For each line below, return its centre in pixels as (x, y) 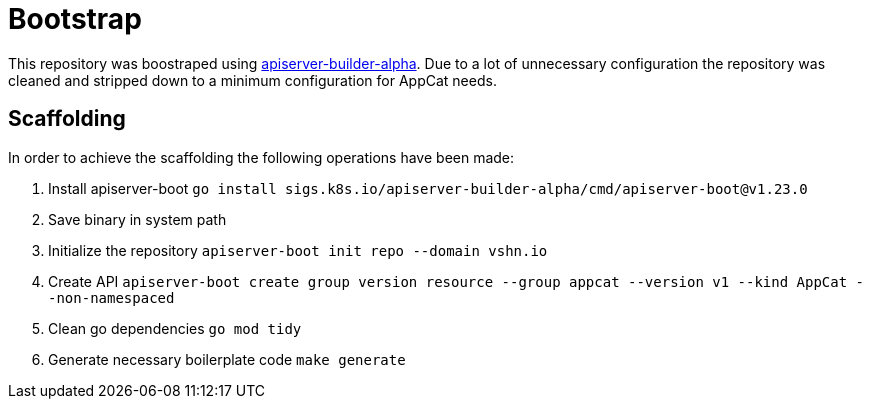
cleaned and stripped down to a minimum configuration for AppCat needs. (252, 80)
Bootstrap (75, 19)
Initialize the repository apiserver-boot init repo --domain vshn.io (298, 250)
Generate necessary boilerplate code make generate (227, 359)
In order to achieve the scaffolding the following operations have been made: (261, 157)
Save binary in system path (137, 219)
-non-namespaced (111, 297)
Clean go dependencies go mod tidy (175, 328)
